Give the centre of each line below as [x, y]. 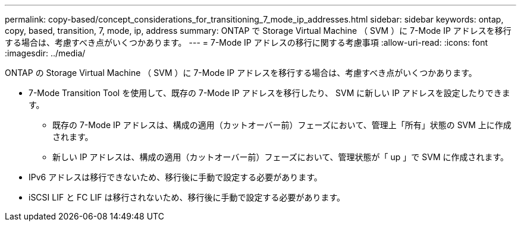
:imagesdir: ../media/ [45, 53]
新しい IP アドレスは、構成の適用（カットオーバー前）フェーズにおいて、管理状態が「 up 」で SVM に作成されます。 [281, 157]
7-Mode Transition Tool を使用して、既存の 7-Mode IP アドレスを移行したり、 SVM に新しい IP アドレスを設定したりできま [269, 93]
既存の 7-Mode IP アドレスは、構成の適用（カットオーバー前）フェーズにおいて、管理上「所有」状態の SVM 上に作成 [282, 125]
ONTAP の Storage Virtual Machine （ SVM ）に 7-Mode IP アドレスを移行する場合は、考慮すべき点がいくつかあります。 [241, 73]
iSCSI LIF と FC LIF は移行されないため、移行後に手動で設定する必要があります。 [187, 197]
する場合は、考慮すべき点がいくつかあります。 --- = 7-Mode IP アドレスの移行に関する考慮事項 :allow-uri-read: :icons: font [247, 42]
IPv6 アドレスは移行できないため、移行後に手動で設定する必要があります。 [175, 177]
